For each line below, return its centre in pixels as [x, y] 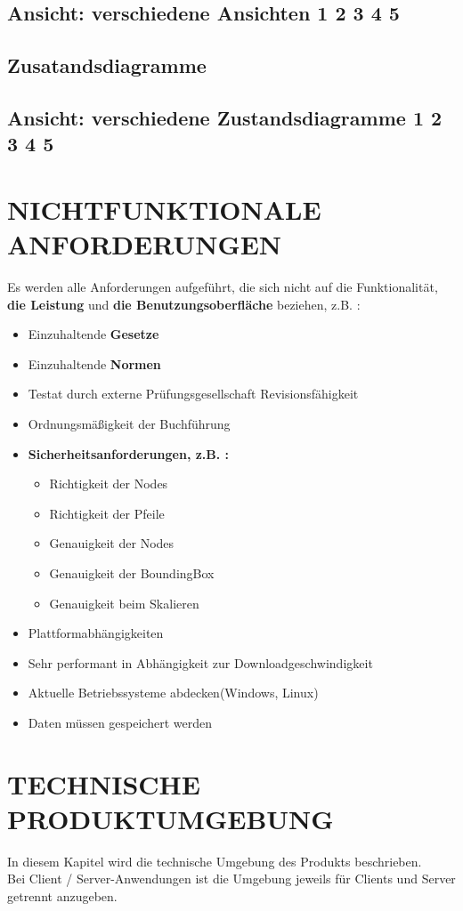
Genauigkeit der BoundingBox [132, 572]
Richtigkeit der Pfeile [107, 513]
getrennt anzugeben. [62, 896]
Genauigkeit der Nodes [112, 543]
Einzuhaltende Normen [94, 363]
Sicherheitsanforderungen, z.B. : [129, 453]
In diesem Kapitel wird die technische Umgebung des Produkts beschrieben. [215, 861]
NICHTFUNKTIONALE [164, 209]
